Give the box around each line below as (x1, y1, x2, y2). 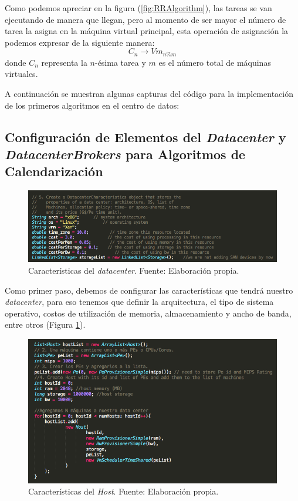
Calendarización (5, 162, 103, 180)
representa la (41, 56, 87, 68)
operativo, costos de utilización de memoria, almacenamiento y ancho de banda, (5, 307, 292, 319)
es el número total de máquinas (158, 56, 271, 68)
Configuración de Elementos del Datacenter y (5, 127, 286, 146)
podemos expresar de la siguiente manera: (5, 36, 155, 48)
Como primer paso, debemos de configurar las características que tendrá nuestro (5, 284, 293, 296)
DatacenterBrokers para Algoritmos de (5, 144, 246, 163)
